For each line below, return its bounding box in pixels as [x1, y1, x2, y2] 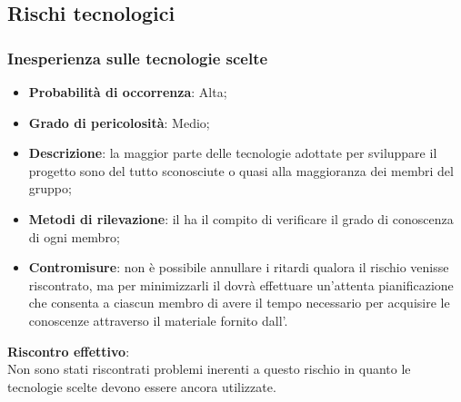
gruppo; [28, 179, 72, 198]
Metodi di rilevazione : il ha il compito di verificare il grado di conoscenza [28, 209, 454, 228]
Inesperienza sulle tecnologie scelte [7, 46, 268, 69]
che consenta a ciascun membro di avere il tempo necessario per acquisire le [28, 293, 450, 312]
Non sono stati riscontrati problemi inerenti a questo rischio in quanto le [7, 359, 411, 378]
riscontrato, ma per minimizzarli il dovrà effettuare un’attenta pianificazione [28, 275, 454, 294]
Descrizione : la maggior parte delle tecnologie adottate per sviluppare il [28, 143, 437, 162]
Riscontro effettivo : [7, 341, 130, 360]
